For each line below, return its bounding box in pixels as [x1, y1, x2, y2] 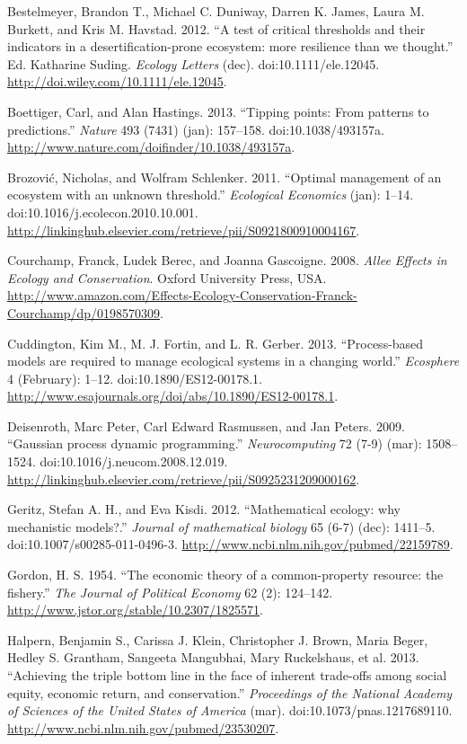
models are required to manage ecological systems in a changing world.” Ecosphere [7, 351, 460, 370]
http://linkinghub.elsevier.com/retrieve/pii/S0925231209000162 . [7, 469, 360, 488]
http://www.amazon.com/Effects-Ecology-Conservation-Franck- [7, 286, 357, 305]
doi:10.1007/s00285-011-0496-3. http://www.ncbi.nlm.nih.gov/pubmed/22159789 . [7, 535, 454, 554]
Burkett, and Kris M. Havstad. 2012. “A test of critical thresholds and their [7, 19, 426, 38]
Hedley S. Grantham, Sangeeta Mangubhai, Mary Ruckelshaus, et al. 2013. [7, 648, 419, 667]
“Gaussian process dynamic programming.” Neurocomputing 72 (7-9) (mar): [7, 434, 422, 453]
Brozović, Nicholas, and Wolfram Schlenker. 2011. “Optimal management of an [7, 167, 442, 186]
